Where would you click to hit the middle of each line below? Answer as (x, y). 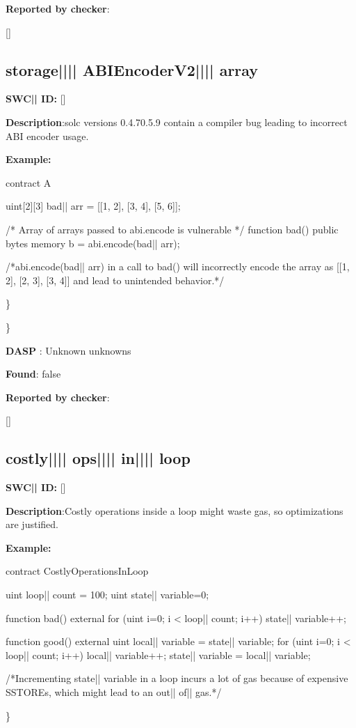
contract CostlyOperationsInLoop (77, 571)
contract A (29, 182)
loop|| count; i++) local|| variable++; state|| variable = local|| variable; (158, 655)
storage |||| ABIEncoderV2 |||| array (132, 69)
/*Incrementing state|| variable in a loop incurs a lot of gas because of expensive (177, 678)
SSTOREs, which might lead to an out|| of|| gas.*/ (114, 692)
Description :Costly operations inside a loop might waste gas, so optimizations (175, 510)
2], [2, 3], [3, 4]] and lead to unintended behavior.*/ (115, 280)
